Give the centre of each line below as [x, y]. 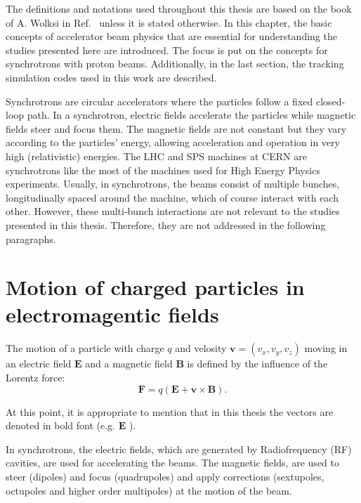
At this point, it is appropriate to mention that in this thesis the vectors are [170, 411]
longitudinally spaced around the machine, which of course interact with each [172, 197]
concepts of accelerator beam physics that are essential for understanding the [171, 36]
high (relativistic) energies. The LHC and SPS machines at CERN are [156, 156]
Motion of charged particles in [155, 287]
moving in [326, 348]
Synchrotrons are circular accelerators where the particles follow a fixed [159, 101]
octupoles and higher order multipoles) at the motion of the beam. [149, 490]
